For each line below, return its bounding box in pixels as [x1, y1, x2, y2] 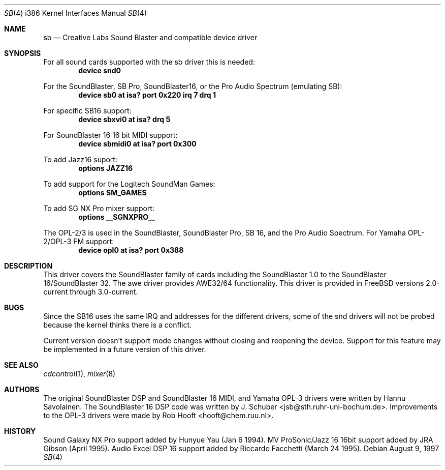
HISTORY [4, 427, 36, 435]
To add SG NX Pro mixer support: [43, 204, 154, 213]
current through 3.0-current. [43, 287, 138, 296]
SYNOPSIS [4, 49, 41, 57]
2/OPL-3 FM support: [43, 237, 114, 246]
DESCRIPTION [4, 261, 53, 270]
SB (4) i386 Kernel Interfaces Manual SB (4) [4, 9, 147, 17]
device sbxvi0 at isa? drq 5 [78, 115, 171, 124]
